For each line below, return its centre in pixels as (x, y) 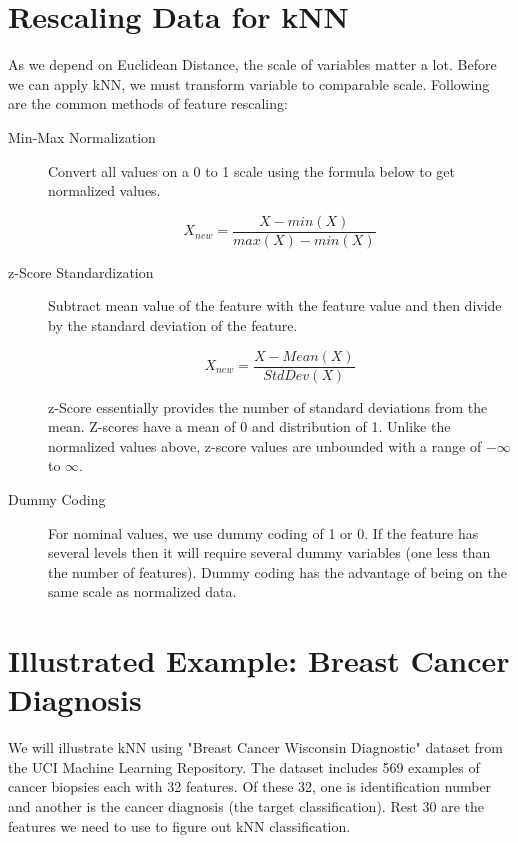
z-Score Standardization (81, 271)
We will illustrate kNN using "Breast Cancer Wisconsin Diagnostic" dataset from (255, 747)
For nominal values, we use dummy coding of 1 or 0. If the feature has (263, 532)
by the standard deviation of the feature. (173, 324)
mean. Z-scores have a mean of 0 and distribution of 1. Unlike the (249, 426)
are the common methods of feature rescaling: (148, 103)
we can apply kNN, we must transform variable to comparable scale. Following (249, 83)
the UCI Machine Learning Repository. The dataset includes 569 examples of (244, 766)
